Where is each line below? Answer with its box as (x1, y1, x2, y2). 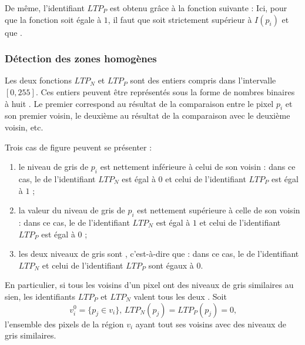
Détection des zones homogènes (5, 51, 157, 66)
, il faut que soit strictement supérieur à (108, 13, 252, 25)
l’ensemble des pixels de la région (5, 317, 124, 330)
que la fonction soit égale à (5, 13, 102, 25)
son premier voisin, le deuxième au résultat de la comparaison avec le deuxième (5, 109, 290, 122)
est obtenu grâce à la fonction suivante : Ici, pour (110, 2, 287, 14)
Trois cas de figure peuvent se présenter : (5, 140, 152, 153)
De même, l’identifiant (5, 2, 85, 14)
